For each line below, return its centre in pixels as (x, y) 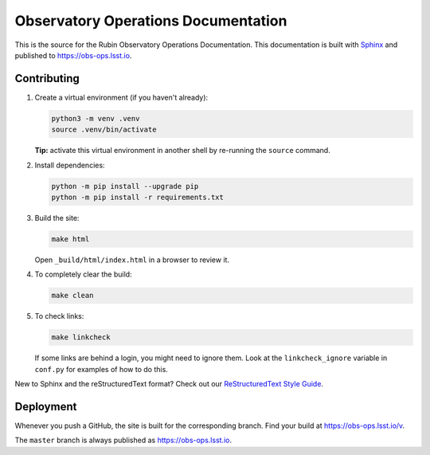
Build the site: (57, 218)
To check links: (59, 316)
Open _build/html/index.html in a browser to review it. (132, 260)
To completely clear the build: (83, 274)
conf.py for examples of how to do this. (102, 369)
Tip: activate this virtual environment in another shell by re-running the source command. (182, 151)
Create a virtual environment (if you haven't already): (121, 97)
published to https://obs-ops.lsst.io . (73, 55)
